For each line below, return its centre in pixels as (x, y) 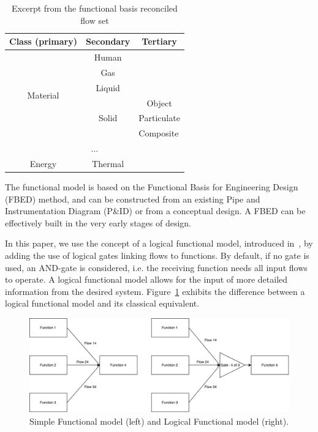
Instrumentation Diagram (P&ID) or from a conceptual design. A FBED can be (155, 211)
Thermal (108, 163)
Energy (43, 163)
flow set (95, 20)
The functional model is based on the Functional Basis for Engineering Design (152, 187)
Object (159, 102)
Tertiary (159, 41)
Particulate (159, 118)
